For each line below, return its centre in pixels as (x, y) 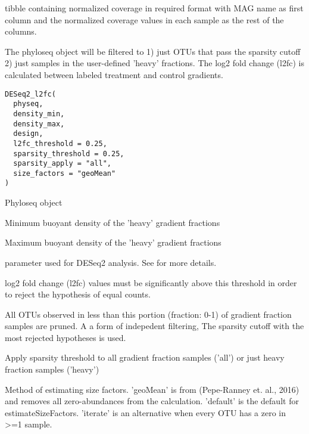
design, (28, 134)
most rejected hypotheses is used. (65, 337)
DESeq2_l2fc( (30, 94)
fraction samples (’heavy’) (52, 369)
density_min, (39, 114)
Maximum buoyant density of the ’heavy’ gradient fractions (113, 242)
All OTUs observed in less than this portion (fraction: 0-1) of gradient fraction (148, 314)
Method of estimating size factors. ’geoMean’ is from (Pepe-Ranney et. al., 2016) (152, 389)
